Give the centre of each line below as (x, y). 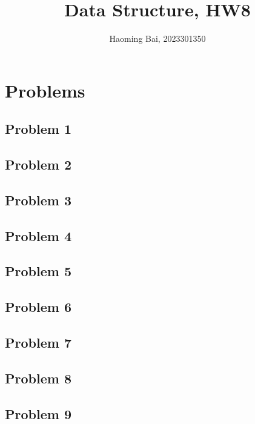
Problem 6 (38, 307)
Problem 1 (38, 129)
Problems (45, 90)
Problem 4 (38, 235)
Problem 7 (38, 342)
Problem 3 (38, 200)
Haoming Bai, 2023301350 (157, 38)
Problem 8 (38, 378)
